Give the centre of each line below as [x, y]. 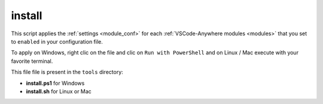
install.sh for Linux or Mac [59, 91]
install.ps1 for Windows [55, 83]
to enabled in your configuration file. [57, 41]
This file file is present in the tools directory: [67, 72]
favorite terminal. [32, 61]
